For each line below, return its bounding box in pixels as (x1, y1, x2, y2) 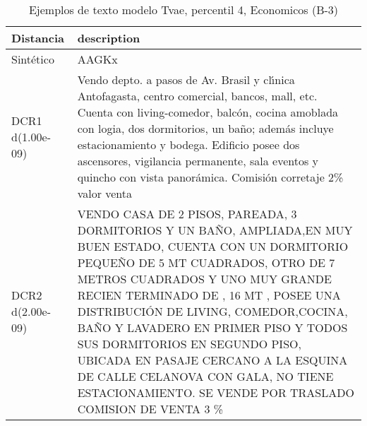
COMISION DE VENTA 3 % (77, 401, 224, 417)
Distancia (11, 30, 65, 46)
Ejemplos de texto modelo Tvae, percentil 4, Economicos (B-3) (28, 1, 339, 18)
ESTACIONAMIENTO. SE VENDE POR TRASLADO (77, 384, 354, 401)
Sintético (11, 51, 54, 67)
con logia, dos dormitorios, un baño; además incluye (77, 120, 334, 136)
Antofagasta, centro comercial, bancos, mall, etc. (77, 88, 318, 104)
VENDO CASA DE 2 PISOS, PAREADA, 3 (77, 206, 297, 222)
